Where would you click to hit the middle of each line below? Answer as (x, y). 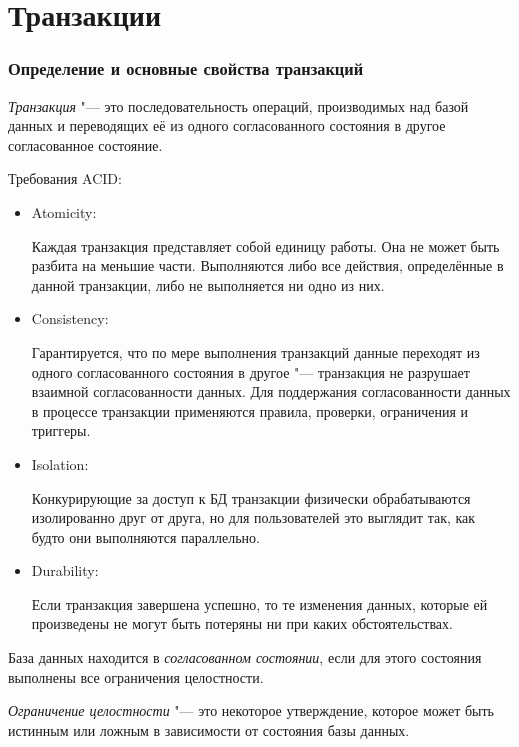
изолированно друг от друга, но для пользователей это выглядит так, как (253, 517)
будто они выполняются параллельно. (145, 536)
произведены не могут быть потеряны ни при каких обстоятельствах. (242, 623)
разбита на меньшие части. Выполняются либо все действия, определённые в (267, 265)
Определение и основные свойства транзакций (186, 68)
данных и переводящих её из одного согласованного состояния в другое (227, 125)
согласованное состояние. (85, 144)
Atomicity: (64, 211)
